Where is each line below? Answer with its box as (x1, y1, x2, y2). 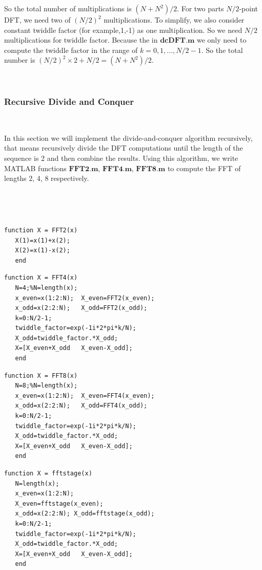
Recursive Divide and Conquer (4, 95, 134, 107)
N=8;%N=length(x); (15, 382, 78, 390)
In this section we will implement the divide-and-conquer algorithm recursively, (4, 132, 253, 143)
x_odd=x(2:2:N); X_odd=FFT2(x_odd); (15, 304, 148, 312)
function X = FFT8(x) (4, 372, 78, 379)
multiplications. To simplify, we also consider (104, 14, 245, 25)
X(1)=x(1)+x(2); (15, 236, 70, 244)
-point (239, 3, 258, 13)
